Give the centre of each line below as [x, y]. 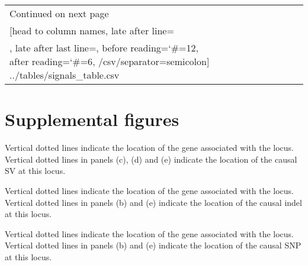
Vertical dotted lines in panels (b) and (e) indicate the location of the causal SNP [153, 245]
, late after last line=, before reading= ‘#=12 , [104, 48]
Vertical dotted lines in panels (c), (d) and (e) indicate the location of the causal [151, 159]
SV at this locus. [35, 171]
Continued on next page [59, 13]
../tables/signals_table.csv [65, 75]
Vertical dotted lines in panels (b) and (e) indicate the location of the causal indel [153, 202]
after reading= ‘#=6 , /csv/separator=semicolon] [110, 61]
